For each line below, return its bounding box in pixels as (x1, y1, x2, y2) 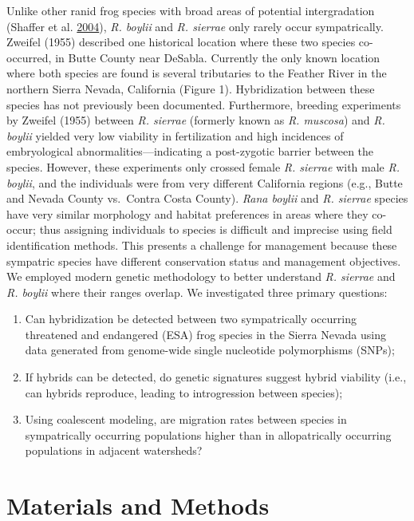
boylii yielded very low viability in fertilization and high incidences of (6, 127, 344, 144)
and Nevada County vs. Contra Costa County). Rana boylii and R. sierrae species (6, 190, 408, 207)
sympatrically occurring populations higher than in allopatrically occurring (25, 426, 392, 443)
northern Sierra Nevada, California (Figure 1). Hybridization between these (6, 80, 375, 97)
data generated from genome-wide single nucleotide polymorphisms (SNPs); (25, 341, 395, 358)
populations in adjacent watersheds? (25, 442, 203, 459)
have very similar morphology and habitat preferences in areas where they (6, 205, 369, 222)
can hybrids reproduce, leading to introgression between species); (25, 384, 343, 401)
